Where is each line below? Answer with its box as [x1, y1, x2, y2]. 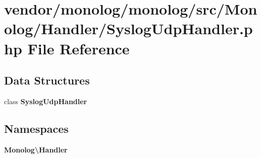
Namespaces [4, 120, 69, 136]
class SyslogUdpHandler [4, 96, 87, 106]
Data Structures [4, 72, 90, 88]
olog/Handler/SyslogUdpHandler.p [4, 18, 253, 39]
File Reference [27, 38, 130, 58]
